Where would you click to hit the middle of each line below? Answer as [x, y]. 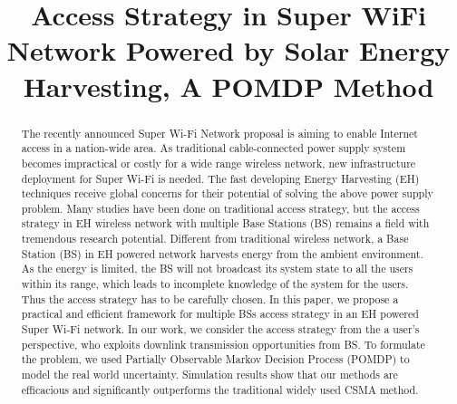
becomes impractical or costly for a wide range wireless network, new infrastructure [219, 163]
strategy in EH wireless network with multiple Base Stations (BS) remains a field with [225, 223]
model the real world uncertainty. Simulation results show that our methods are [209, 375]
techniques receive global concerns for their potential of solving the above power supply [227, 193]
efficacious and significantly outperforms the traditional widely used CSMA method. [220, 389]
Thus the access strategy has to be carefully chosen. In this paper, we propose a [210, 298]
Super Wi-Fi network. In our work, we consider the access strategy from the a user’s [220, 329]
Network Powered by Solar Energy [228, 50]
